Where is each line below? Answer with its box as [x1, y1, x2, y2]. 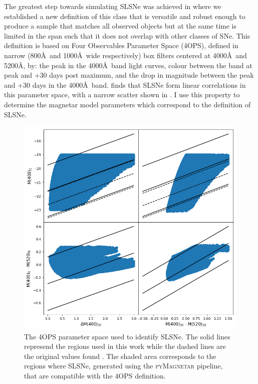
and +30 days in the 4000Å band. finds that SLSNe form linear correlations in [4, 79, 246, 90]
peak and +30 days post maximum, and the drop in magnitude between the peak [4, 70, 254, 80]
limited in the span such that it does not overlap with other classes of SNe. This [4, 30, 250, 41]
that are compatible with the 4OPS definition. [24, 370, 166, 381]
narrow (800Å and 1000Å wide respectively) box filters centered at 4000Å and [4, 50, 247, 60]
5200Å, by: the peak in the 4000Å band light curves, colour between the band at [4, 60, 252, 70]
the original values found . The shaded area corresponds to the [24, 350, 216, 361]
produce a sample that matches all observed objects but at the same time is [4, 21, 237, 31]
